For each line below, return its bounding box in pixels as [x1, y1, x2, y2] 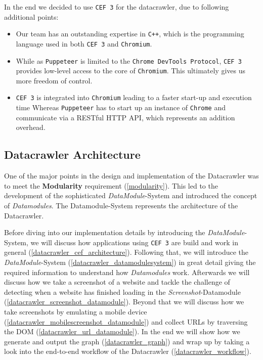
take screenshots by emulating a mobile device [4, 306, 147, 317]
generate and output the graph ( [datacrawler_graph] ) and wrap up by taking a [4, 336, 250, 346]
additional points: [4, 11, 59, 22]
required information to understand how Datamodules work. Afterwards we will [4, 266, 250, 277]
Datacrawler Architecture [4, 147, 141, 162]
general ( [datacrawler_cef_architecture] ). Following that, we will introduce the [4, 247, 249, 257]
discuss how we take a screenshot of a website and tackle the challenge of [4, 277, 230, 287]
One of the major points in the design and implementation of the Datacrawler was [4, 170, 259, 181]
